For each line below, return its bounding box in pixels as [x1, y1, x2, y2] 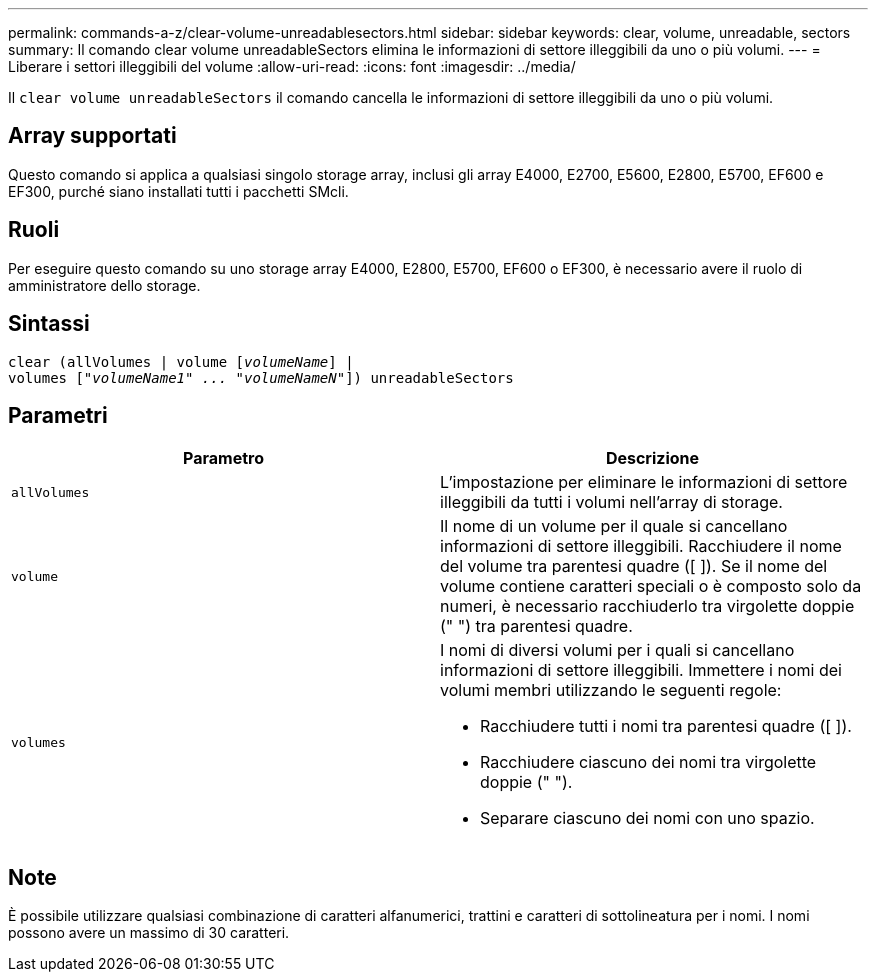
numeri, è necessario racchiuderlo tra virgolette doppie [440, 596, 855, 617]
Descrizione [605, 448, 700, 469]
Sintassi [8, 311, 90, 337]
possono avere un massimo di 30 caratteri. [8, 924, 290, 942]
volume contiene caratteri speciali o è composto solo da [440, 576, 862, 597]
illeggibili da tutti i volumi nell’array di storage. [440, 492, 783, 513]
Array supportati [8, 123, 177, 149]
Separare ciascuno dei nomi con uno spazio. [480, 808, 815, 829]
